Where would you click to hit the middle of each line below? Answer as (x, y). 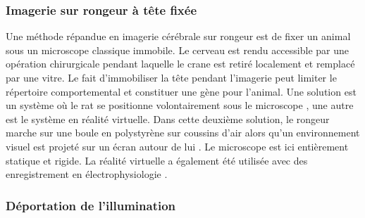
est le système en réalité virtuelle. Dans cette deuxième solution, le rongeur (168, 118)
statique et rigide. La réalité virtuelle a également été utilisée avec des (157, 160)
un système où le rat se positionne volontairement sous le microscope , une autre (180, 105)
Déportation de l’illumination (91, 205)
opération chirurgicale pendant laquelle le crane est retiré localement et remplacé (180, 64)
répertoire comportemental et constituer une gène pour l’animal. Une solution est (181, 91)
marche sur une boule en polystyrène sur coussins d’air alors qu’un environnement (183, 133)
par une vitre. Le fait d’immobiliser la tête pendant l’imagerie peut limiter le (171, 77)
